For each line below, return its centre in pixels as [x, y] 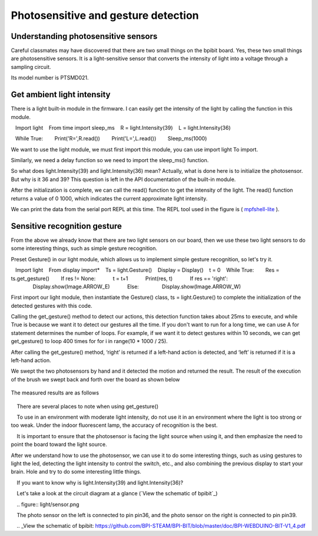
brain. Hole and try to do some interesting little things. [76, 472]
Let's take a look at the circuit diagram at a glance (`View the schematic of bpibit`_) [117, 494]
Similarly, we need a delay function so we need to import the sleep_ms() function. [110, 160]
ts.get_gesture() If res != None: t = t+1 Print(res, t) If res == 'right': [119, 278]
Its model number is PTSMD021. [50, 78]
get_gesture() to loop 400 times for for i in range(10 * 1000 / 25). [89, 341]
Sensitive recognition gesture [66, 226]
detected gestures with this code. [52, 305]
